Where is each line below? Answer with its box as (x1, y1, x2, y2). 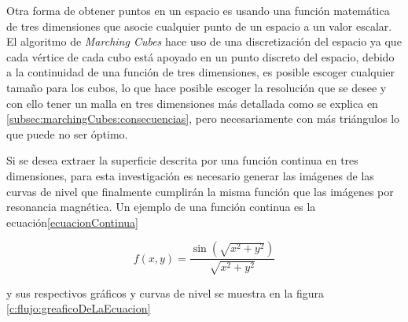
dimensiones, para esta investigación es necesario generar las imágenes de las (6, 167, 374, 183)
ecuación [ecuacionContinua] (6, 213, 139, 230)
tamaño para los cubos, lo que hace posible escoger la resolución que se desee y (6, 79, 387, 95)
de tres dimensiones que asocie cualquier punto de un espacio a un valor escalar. (6, 17, 392, 34)
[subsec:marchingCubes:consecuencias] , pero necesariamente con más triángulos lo (6, 110, 400, 127)
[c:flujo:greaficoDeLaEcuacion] (6, 300, 151, 316)
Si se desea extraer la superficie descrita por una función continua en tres (6, 152, 358, 168)
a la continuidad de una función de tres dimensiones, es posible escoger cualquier (6, 64, 395, 80)
